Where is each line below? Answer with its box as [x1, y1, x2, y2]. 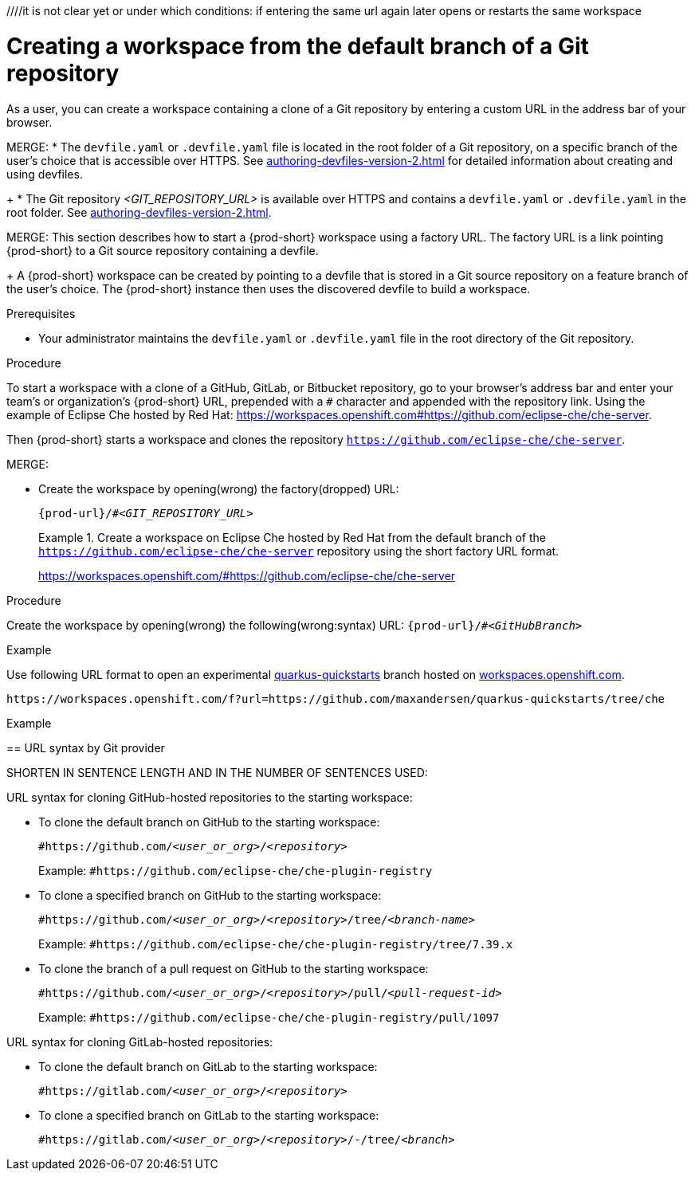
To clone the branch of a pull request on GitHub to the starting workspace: [38, 961, 429, 975]
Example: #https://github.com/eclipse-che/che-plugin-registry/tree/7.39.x [38, 936, 513, 951]
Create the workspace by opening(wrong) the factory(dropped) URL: [38, 481, 399, 496]
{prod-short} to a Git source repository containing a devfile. [6, 243, 319, 257]
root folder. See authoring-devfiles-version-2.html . [6, 205, 272, 219]
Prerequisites [6, 306, 76, 320]
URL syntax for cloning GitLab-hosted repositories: [6, 1034, 273, 1049]
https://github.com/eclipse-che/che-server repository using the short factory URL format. [38, 543, 560, 558]
